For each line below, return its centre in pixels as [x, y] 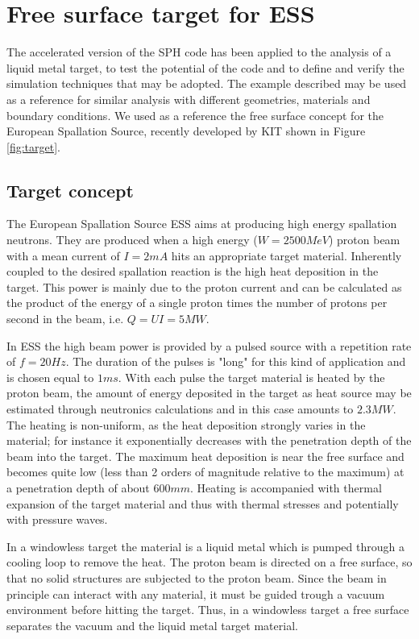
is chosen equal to [50, 377]
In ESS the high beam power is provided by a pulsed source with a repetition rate [209, 345]
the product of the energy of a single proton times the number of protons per [197, 303]
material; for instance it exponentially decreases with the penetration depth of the [209, 440]
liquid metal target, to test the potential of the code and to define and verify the [205, 67]
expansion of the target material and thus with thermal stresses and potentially [203, 503]
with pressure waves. [57, 519]
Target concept [70, 190]
